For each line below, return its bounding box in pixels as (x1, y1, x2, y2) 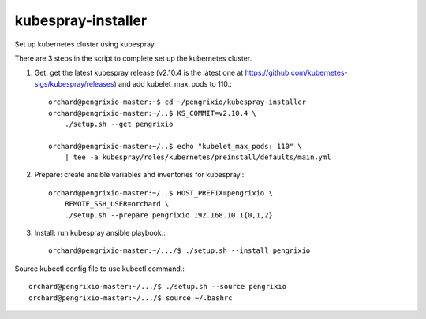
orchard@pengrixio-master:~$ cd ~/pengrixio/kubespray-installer (48, 98, 307, 106)
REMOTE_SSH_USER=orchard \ (64, 199, 170, 209)
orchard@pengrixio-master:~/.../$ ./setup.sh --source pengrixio (28, 282, 287, 291)
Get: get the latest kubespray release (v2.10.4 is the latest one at (34, 68, 244, 78)
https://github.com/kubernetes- (245, 68, 348, 78)
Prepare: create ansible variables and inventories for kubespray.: (34, 170, 245, 180)
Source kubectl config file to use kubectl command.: (14, 264, 185, 273)
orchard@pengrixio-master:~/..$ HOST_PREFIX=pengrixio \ (48, 188, 274, 197)
